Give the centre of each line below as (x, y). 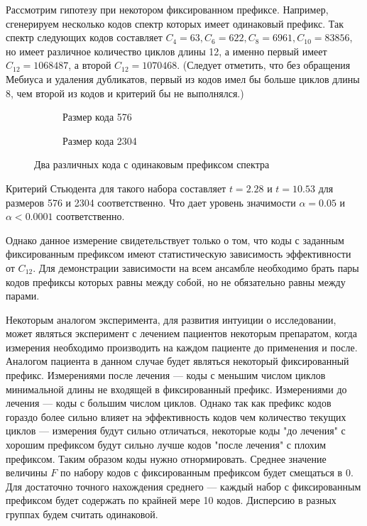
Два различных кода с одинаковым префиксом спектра (152, 164)
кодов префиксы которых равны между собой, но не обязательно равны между (176, 281)
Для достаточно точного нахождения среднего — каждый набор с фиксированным (183, 486)
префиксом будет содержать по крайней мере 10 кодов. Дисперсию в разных (171, 500)
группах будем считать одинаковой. (82, 514)
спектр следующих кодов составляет (84, 37)
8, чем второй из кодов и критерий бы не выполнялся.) (125, 93)
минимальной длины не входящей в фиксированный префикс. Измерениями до (176, 389)
